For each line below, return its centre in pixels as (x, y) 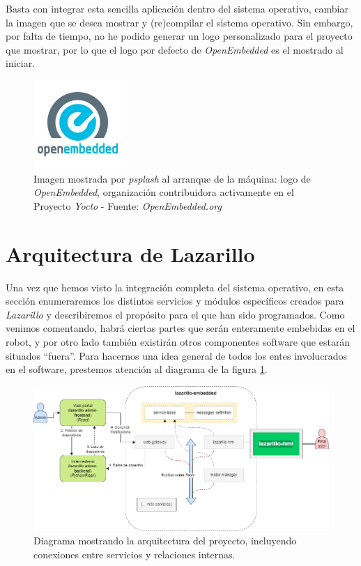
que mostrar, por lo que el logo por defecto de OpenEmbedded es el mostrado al (175, 49)
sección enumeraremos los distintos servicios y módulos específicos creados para (175, 301)
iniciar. (21, 63)
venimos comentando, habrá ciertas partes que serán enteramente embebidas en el (180, 328)
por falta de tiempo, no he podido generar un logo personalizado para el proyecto (179, 36)
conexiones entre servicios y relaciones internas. (135, 554)
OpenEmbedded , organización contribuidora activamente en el (164, 192)
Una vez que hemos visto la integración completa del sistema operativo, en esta (175, 287)
